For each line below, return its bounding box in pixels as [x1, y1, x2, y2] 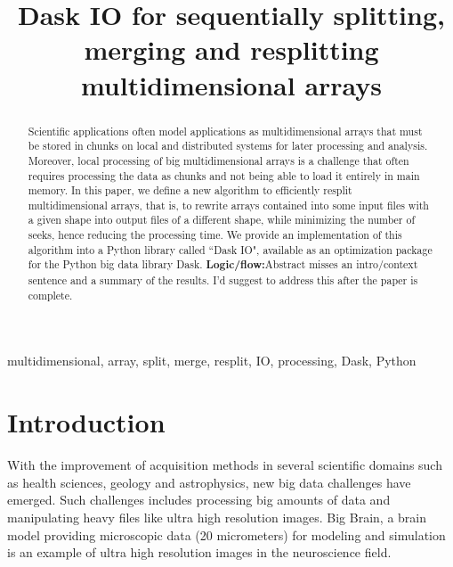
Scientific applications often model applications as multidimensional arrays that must [28, 123, 423, 138]
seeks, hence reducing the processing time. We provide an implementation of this [28, 227, 402, 242]
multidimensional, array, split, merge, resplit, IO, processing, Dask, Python [7, 351, 417, 370]
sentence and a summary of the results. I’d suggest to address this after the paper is [28, 273, 418, 288]
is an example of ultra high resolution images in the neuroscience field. [7, 543, 392, 562]
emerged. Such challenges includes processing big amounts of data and [7, 490, 391, 509]
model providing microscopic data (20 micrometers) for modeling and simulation [7, 525, 446, 544]
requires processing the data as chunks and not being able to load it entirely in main [28, 168, 420, 183]
